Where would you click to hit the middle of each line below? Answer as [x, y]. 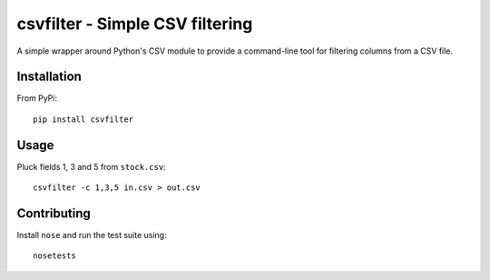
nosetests [54, 256]
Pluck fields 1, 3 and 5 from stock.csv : [92, 166]
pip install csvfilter [83, 119]
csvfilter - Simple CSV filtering [135, 24]
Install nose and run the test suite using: [92, 235]
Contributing [54, 213]
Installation [49, 77]
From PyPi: [37, 98]
